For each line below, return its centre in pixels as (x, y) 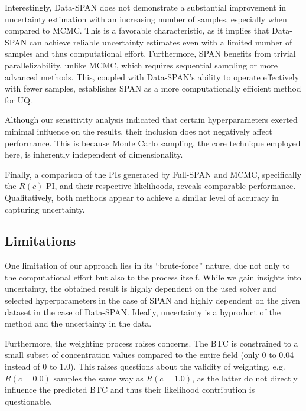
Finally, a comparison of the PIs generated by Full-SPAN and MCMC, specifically (153, 174)
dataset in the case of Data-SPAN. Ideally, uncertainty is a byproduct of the (143, 311)
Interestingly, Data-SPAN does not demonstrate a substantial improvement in (146, 7)
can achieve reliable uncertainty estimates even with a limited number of (161, 42)
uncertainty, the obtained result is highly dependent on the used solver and (141, 288)
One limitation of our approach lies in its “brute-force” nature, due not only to (147, 265)
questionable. (28, 401)
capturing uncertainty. (45, 209)
